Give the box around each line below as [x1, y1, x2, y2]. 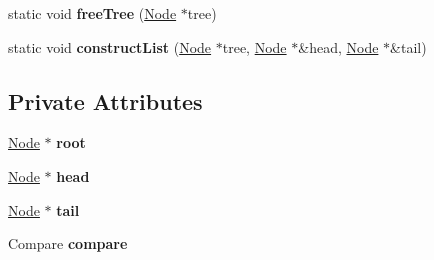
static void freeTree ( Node [8, 3, 177, 23]
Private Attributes [8, 85, 203, 116]
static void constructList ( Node [8, 36, 212, 57]
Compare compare [8, 233, 128, 254]
